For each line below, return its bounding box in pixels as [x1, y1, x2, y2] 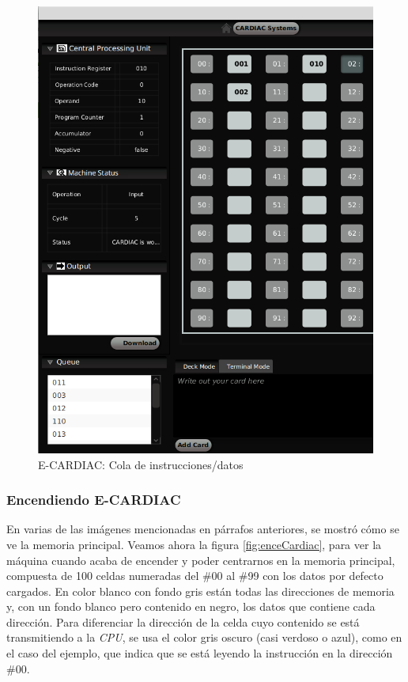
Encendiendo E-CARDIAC [6, 490, 181, 510]
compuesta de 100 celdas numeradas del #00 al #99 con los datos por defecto [6, 567, 383, 584]
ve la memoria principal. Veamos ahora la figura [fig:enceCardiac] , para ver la [6, 536, 382, 552]
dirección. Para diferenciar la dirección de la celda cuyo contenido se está [6, 613, 360, 630]
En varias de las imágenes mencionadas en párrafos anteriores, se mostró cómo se [6, 521, 399, 537]
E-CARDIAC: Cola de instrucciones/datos [38, 456, 244, 472]
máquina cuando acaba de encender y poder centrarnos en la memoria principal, [6, 551, 395, 568]
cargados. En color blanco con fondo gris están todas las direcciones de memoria [6, 582, 395, 599]
